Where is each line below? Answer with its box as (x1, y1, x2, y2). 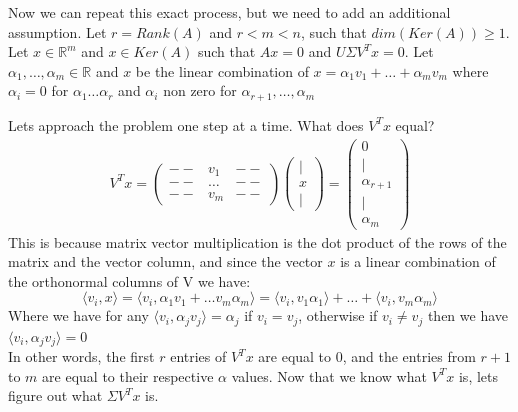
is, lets (458, 365, 499, 386)
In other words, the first (8, 346, 155, 367)
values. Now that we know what (231, 365, 427, 386)
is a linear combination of (340, 251, 496, 272)
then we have (427, 305, 508, 326)
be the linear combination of (135, 60, 309, 81)
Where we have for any (8, 305, 149, 326)
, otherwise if (298, 305, 378, 326)
